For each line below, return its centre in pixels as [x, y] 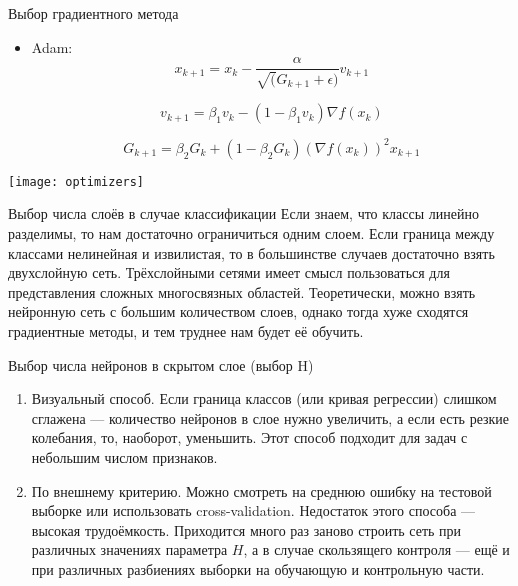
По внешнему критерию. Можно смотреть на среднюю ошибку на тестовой [261, 490]
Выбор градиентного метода [93, 13]
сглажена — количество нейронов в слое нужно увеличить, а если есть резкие [270, 417]
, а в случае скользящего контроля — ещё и [376, 549]
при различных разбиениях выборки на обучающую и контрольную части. [258, 568]
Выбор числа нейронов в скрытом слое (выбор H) [161, 364]
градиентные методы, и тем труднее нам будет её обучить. [186, 331]
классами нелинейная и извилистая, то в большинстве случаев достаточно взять [251, 252]
